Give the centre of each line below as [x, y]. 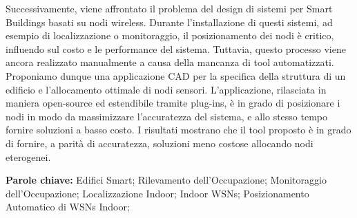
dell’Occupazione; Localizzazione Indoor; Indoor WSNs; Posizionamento [157, 193]
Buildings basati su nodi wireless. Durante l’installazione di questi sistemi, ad [169, 22]
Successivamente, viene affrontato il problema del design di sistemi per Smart [169, 8]
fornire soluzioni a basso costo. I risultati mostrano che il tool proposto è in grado [178, 130]
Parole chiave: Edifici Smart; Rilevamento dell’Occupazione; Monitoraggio [166, 180]
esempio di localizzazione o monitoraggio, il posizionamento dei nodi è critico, [170, 35]
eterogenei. [28, 156]
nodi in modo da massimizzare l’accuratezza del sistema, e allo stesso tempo [167, 116]
